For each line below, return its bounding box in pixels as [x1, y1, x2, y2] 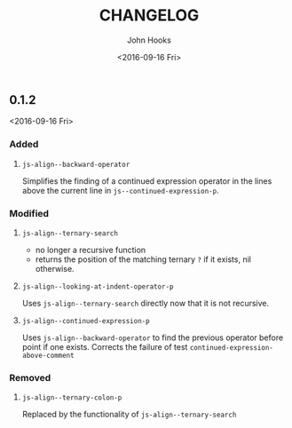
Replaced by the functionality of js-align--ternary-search [21, 409, 237, 420]
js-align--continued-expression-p [21, 316, 150, 325]
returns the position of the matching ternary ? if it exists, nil [35, 254, 251, 265]
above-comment [21, 351, 75, 360]
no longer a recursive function [35, 244, 146, 255]
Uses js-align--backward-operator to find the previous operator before [21, 332, 284, 343]
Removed [9, 371, 51, 384]
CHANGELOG [99, 5, 200, 26]
